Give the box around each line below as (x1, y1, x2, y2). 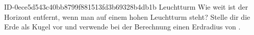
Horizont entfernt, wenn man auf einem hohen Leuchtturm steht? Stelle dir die (4, 11, 250, 22)
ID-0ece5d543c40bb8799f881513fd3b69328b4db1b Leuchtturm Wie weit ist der (4, 2, 248, 12)
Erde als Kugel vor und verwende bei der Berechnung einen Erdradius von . (4, 21, 241, 32)
